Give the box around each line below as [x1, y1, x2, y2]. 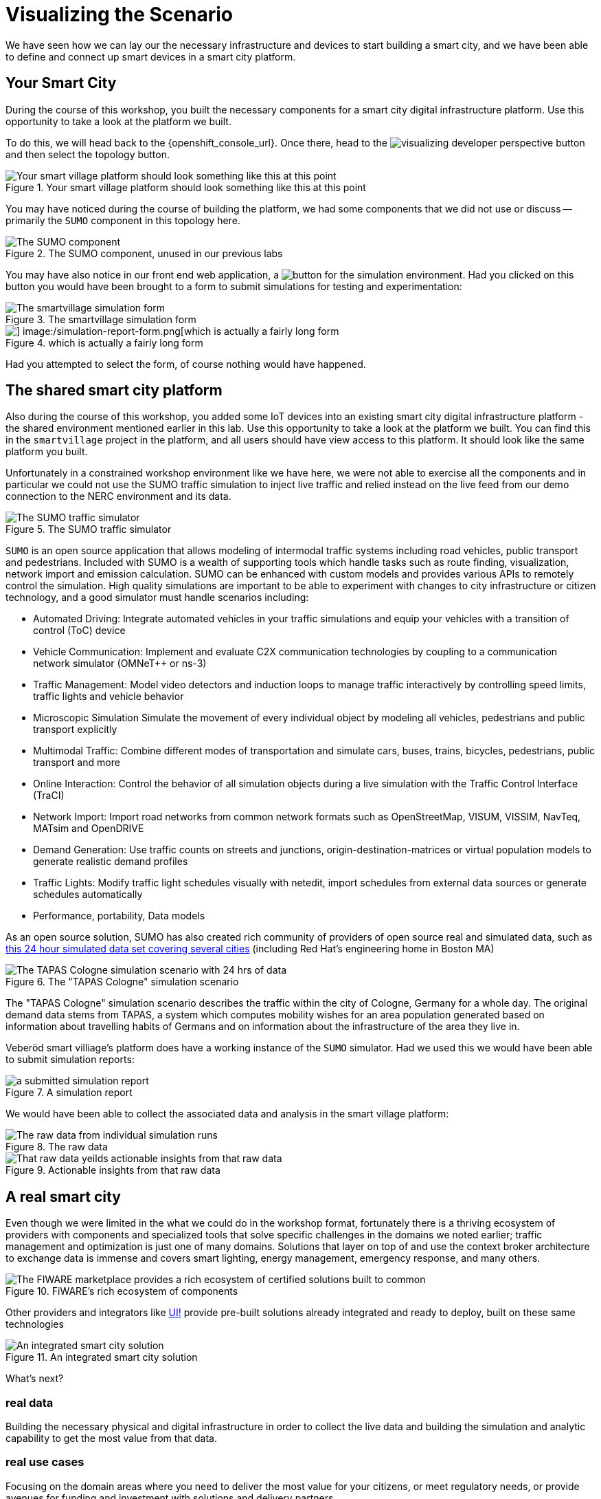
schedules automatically [33, 888, 143, 901]
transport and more [33, 756, 120, 769]
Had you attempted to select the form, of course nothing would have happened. [5, 358, 366, 370]
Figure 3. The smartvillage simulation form [5, 313, 196, 325]
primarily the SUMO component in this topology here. [5, 214, 240, 226]
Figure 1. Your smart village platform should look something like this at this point [5, 181, 366, 193]
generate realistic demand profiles [33, 855, 188, 868]
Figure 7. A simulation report [5, 1086, 133, 1099]
